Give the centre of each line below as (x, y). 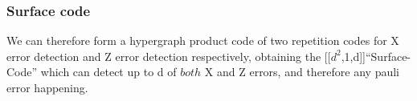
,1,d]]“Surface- (376, 56)
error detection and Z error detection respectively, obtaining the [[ (169, 56)
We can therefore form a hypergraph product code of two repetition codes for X (203, 40)
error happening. (47, 87)
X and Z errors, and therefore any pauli (302, 72)
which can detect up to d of (108, 72)
